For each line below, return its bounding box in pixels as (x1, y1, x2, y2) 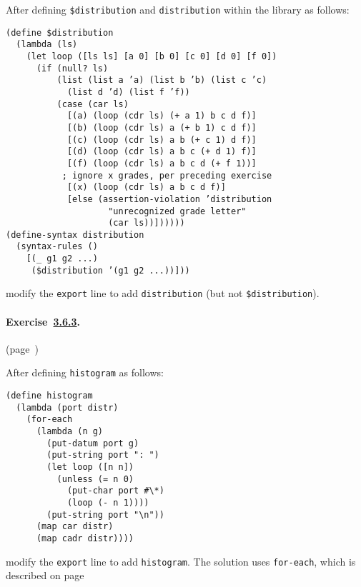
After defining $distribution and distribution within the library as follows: (6, 2, 350, 16)
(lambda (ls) (16, 39, 78, 50)
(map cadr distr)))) (36, 533, 134, 544)
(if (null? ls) (36, 63, 109, 74)
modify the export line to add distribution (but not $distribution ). (6, 286, 320, 301)
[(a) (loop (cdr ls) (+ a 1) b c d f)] (66, 111, 257, 121)
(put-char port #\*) (66, 486, 164, 496)
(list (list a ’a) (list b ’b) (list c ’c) (56, 75, 267, 86)
